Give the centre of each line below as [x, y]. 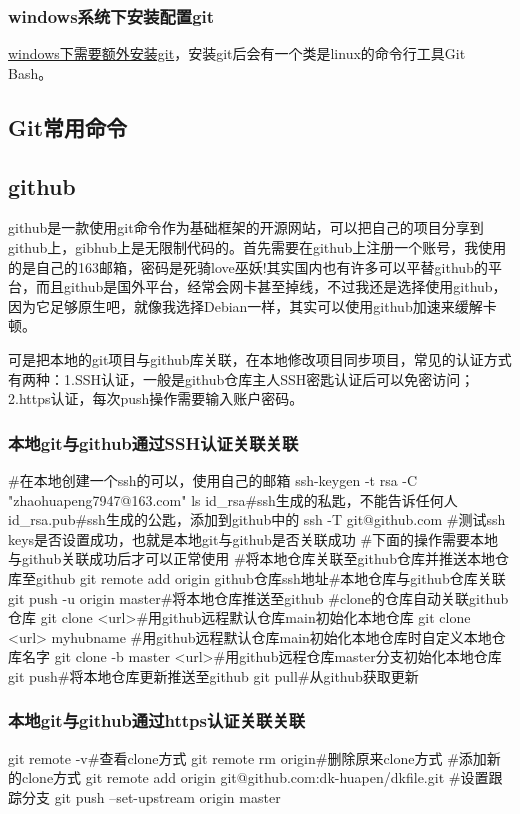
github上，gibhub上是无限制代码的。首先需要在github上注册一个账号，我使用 [257, 246]
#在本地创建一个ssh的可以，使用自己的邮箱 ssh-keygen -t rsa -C [213, 479]
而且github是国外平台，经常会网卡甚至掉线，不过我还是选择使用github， [271, 286]
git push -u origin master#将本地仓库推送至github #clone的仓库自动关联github [258, 597]
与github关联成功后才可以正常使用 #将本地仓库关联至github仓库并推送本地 [251, 558]
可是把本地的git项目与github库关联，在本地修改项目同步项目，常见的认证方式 [260, 358]
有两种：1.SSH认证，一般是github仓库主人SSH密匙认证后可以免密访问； [241, 378]
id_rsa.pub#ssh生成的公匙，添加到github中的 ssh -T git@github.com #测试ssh [257, 519]
